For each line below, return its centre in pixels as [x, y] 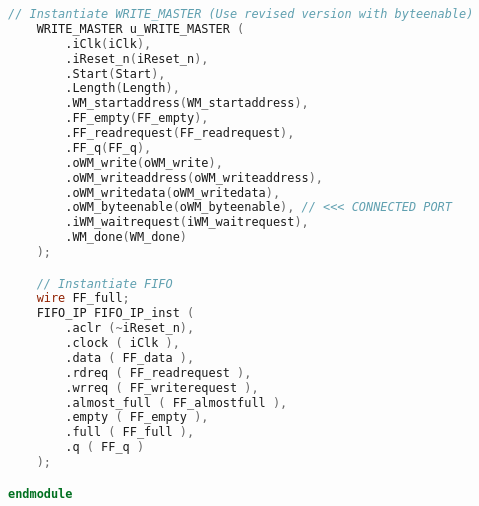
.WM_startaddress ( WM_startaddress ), [187, 103]
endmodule [40, 493]
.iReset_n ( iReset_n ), [137, 58]
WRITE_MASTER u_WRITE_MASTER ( [140, 28]
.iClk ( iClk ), [108, 43]
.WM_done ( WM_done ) [126, 237]
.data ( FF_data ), [130, 357]
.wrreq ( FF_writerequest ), [162, 387]
